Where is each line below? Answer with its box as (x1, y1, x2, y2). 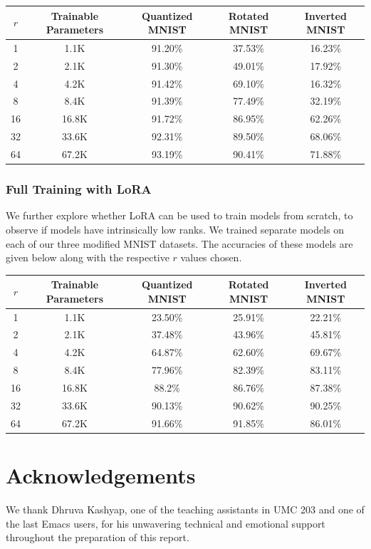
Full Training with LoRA (6, 180, 152, 198)
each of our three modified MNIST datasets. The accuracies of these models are (6, 236, 353, 251)
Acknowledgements (6, 460, 196, 489)
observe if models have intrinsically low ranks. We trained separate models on (6, 221, 345, 236)
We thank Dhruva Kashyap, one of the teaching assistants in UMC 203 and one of (6, 501, 365, 516)
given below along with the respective (6, 250, 169, 265)
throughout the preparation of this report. (6, 530, 189, 545)
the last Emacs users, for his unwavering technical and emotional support (6, 516, 325, 530)
